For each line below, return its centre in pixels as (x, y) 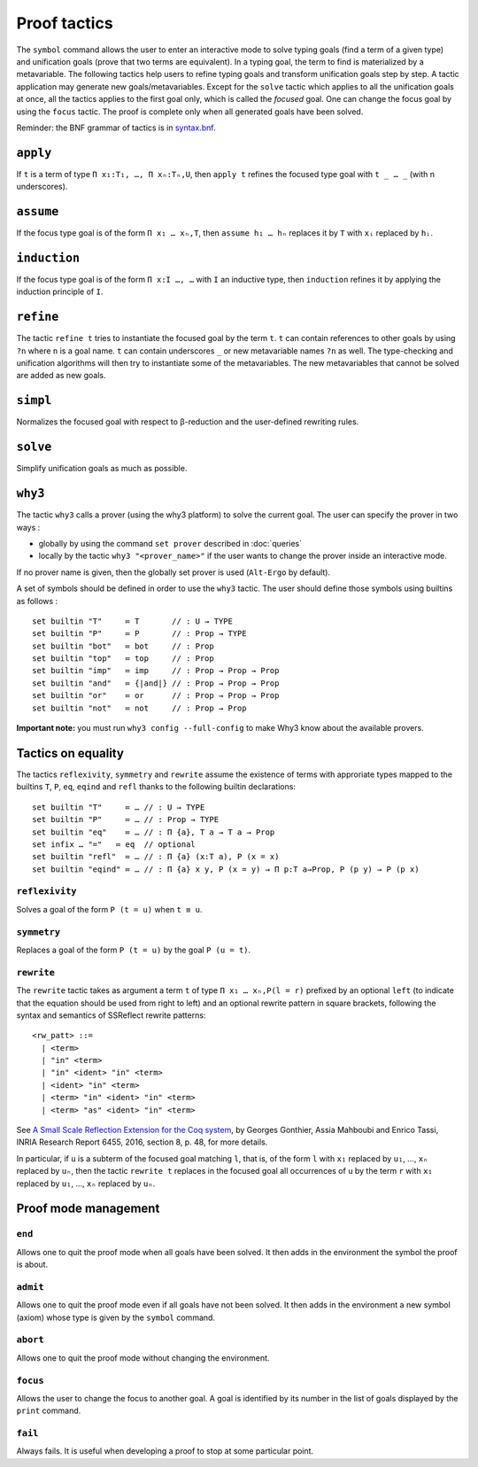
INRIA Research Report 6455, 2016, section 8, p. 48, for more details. (142, 1142)
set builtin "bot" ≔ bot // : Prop (123, 646)
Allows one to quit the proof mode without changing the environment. (143, 1358)
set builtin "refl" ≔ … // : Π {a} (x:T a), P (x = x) (156, 857)
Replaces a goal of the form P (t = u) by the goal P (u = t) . (134, 950)
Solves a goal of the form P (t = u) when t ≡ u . (109, 909)
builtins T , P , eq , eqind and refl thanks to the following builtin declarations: (156, 787)
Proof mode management (88, 1209)
